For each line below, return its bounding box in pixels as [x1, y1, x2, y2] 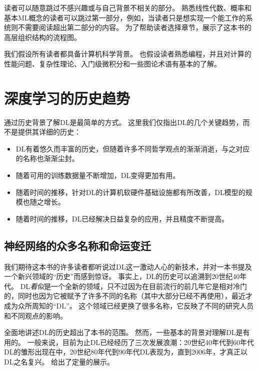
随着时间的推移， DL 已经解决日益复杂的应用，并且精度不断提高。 [15, 213, 229, 223]
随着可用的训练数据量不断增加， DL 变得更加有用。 [15, 170, 180, 180]
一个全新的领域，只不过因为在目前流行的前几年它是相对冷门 [51, 280, 247, 291]
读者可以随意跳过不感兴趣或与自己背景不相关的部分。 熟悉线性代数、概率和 [4, 2, 251, 12]
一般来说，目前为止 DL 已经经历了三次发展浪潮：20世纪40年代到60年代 [27, 336, 254, 347]
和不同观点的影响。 [4, 310, 67, 320]
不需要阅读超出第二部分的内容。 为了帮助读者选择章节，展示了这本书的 [17, 22, 251, 32]
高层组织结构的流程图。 [4, 31, 81, 42]
